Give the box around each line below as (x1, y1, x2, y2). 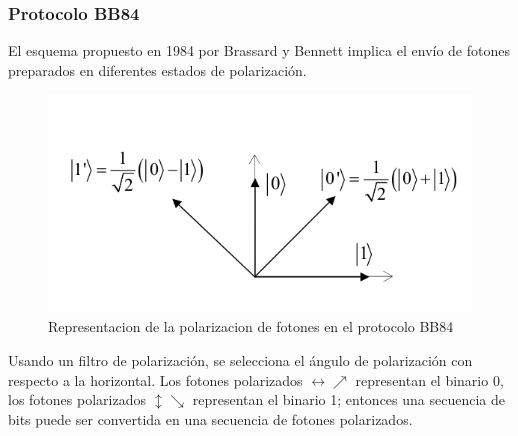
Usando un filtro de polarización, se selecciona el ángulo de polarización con (8, 349, 473, 370)
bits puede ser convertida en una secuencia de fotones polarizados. (8, 408, 413, 429)
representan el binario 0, (355, 369, 504, 390)
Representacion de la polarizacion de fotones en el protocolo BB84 (48, 316, 454, 337)
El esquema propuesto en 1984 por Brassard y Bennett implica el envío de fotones (8, 40, 510, 61)
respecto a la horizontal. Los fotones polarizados (8, 369, 303, 390)
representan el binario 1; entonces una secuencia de (192, 389, 505, 410)
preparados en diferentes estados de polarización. (8, 59, 307, 80)
